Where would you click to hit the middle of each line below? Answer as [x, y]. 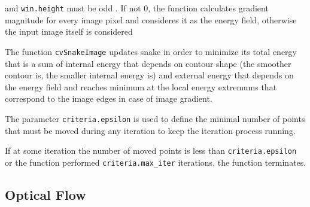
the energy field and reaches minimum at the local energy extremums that [141, 86]
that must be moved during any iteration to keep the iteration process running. [150, 130]
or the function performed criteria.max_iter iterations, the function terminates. [156, 162]
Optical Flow [45, 194]
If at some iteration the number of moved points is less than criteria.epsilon [151, 150]
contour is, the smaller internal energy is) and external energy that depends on [149, 75]
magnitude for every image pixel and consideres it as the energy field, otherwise [151, 19]
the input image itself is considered [69, 31]
